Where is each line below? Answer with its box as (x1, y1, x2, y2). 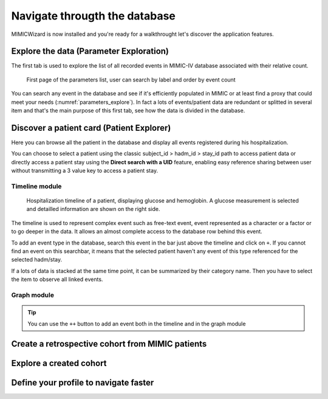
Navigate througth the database (11, 9, 176, 23)
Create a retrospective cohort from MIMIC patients (11, 339, 207, 349)
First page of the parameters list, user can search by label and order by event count (26, 76, 236, 83)
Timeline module (11, 182, 62, 190)
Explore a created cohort (11, 358, 107, 369)
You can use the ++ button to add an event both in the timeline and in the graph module (27, 320, 246, 327)
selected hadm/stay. (11, 256, 63, 263)
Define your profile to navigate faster (11, 378, 154, 388)
